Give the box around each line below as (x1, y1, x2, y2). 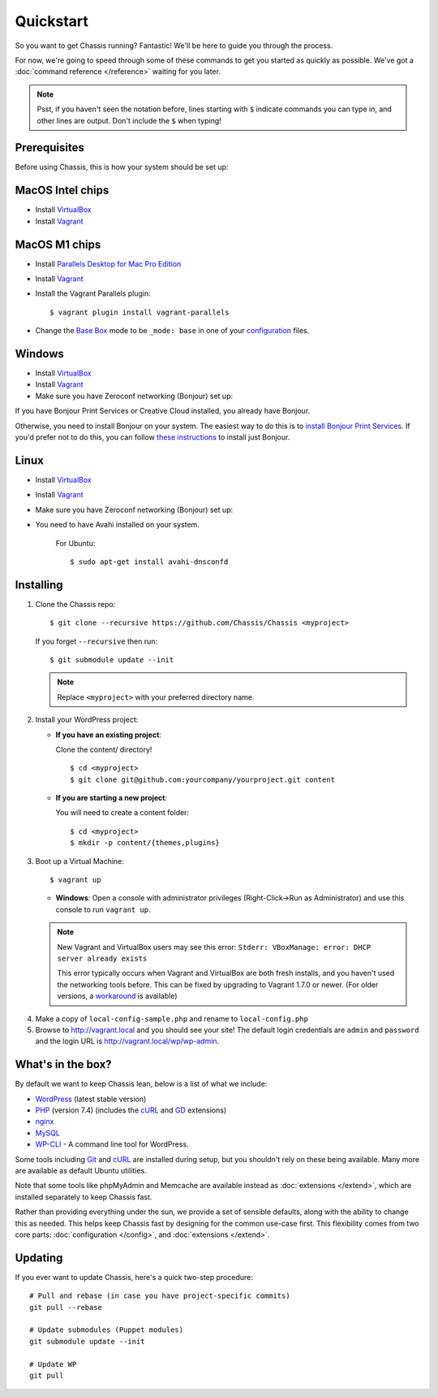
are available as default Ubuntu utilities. (15, 1165, 148, 1175)
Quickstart (15, 12, 89, 30)
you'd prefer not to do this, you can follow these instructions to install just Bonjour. (15, 432, 290, 442)
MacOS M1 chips (15, 237, 101, 251)
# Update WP (29, 1360, 77, 1369)
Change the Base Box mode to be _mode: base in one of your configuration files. (35, 326, 310, 336)
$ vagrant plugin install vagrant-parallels (49, 307, 230, 317)
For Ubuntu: (55, 538, 96, 548)
